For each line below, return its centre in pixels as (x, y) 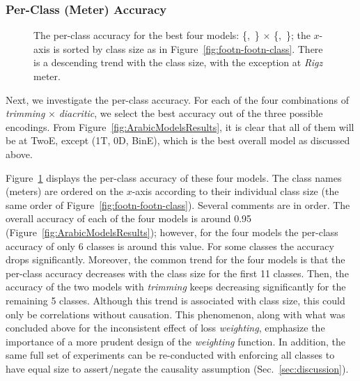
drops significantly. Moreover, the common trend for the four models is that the (175, 259)
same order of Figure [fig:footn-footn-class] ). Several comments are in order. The (178, 204)
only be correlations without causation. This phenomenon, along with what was (175, 314)
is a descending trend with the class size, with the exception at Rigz (178, 62)
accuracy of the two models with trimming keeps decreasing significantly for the (176, 287)
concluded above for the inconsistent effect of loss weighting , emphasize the (165, 328)
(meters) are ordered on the (64, 191)
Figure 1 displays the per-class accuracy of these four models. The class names (174, 177)
